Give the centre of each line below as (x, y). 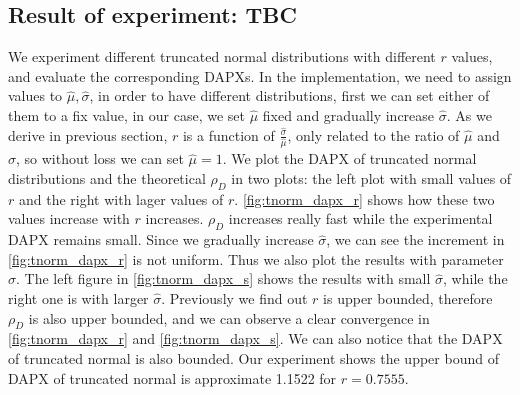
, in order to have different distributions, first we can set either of (289, 95)
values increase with (69, 218)
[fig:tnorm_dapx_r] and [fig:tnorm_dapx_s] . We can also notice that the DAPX (255, 338)
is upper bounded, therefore (408, 298)
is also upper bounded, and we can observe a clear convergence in (229, 317)
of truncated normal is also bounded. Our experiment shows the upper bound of (253, 358)
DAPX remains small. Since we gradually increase (161, 239)
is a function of (228, 134)
